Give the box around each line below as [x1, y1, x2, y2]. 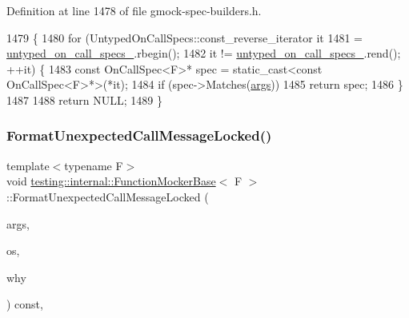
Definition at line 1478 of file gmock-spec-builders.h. [6, 2, 262, 18]
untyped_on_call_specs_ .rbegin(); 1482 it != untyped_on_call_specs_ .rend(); [6, 45, 401, 62]
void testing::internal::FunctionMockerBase [6, 173, 216, 189]
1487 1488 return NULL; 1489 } [6, 91, 162, 108]
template [6, 157, 50, 173]
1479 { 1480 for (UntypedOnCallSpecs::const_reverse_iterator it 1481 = [6, 29, 363, 46]
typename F [64, 157, 123, 173]
